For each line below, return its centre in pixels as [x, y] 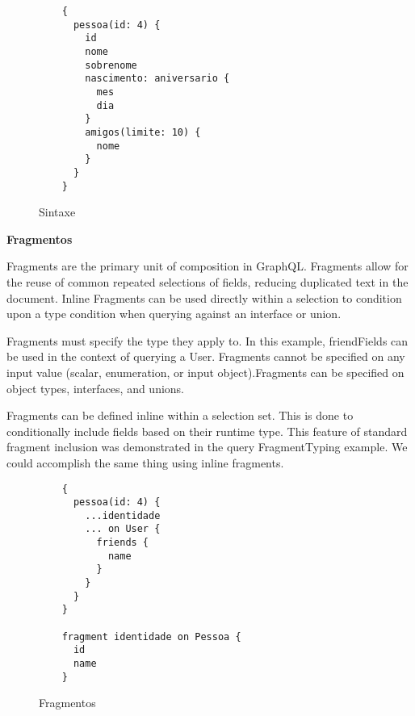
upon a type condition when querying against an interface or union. [174, 314]
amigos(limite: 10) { [143, 132]
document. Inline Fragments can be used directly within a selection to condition [204, 297]
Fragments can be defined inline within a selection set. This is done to [180, 415]
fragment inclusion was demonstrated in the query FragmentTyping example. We [207, 447]
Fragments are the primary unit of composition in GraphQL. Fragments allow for [207, 266]
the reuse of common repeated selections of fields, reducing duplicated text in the [207, 281]
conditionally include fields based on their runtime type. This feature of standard [207, 431]
